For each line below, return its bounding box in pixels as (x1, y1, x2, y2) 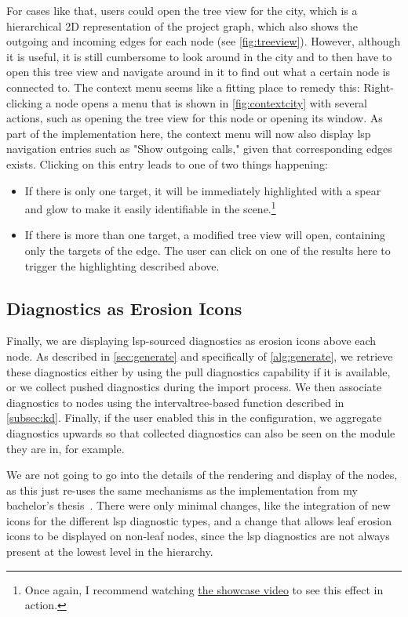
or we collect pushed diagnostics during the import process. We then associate (6, 379, 382, 395)
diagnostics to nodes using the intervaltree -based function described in (6, 394, 344, 410)
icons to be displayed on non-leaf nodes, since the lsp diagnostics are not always (6, 528, 390, 544)
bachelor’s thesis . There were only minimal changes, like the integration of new (6, 497, 391, 514)
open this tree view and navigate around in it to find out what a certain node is (6, 64, 391, 80)
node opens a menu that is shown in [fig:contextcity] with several (55, 94, 368, 111)
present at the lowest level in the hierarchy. (6, 543, 213, 560)
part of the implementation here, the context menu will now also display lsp (6, 125, 371, 141)
